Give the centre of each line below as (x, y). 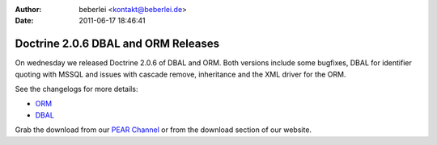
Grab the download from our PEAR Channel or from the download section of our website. (163, 130)
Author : (28, 9)
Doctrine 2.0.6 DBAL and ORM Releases (117, 44)
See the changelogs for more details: (76, 89)
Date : (24, 21)
